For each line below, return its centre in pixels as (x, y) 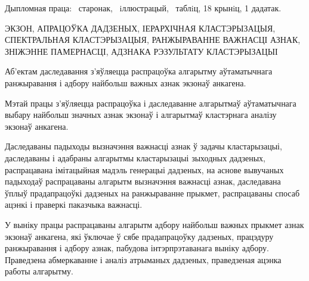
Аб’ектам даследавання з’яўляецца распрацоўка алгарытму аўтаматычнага (139, 71)
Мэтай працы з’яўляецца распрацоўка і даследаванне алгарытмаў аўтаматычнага (151, 103)
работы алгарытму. (39, 271)
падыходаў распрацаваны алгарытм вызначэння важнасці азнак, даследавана (143, 181)
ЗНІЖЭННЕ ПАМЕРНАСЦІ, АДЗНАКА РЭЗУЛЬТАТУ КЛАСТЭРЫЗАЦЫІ (141, 51)
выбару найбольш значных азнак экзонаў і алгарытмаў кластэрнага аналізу (141, 115)
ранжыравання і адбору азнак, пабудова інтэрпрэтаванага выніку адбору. (137, 248)
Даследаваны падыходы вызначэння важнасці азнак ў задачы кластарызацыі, (143, 146)
